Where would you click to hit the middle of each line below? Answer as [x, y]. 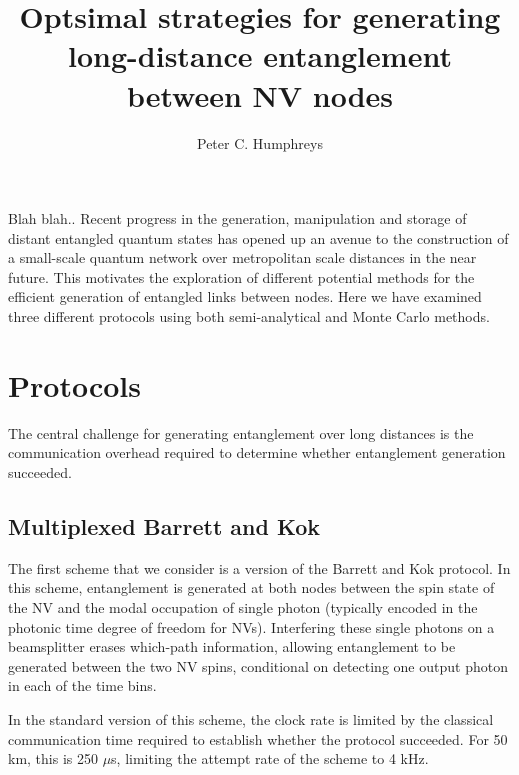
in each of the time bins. [82, 685]
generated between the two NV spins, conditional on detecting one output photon [258, 665]
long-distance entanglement [260, 55]
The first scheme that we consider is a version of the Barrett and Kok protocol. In [259, 567]
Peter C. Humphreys [260, 142]
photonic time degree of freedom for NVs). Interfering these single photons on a [251, 626]
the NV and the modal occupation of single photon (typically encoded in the [243, 606]
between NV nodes [260, 94]
